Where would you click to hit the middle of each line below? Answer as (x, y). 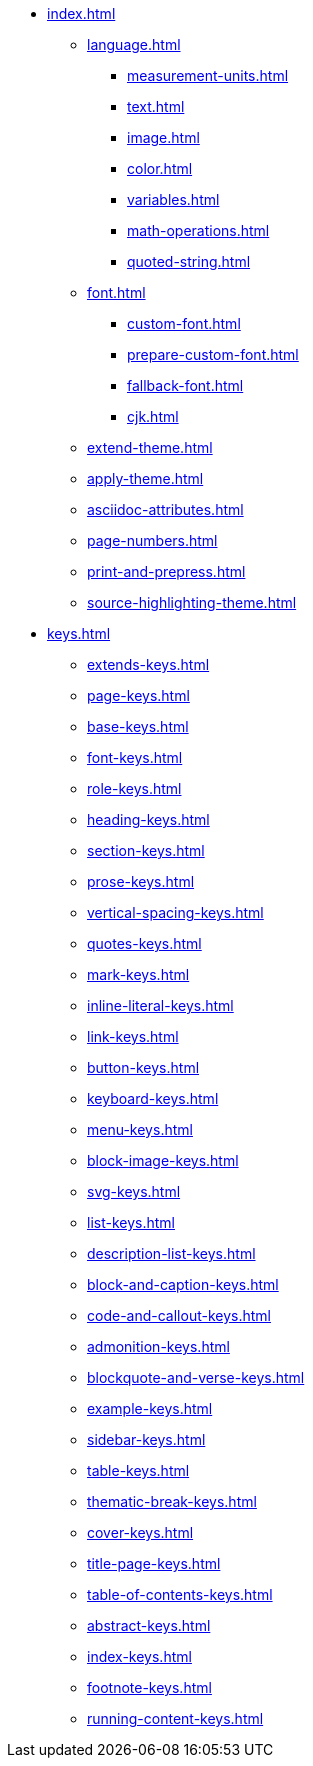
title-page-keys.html (154, 1563)
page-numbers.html (152, 540)
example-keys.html (150, 1408)
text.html (156, 106)
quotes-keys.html (144, 943)
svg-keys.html (134, 1191)
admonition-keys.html (158, 1346)
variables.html (173, 199)
